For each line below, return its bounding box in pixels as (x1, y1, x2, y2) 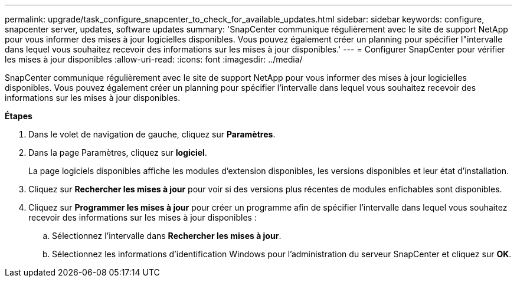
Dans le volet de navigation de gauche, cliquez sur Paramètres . (28, 129, 276, 139)
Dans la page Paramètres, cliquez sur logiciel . (28, 147, 207, 158)
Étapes (5, 111, 32, 121)
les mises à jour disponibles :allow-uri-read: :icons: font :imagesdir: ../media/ (5, 54, 303, 64)
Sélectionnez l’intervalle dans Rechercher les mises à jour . (52, 231, 282, 241)
